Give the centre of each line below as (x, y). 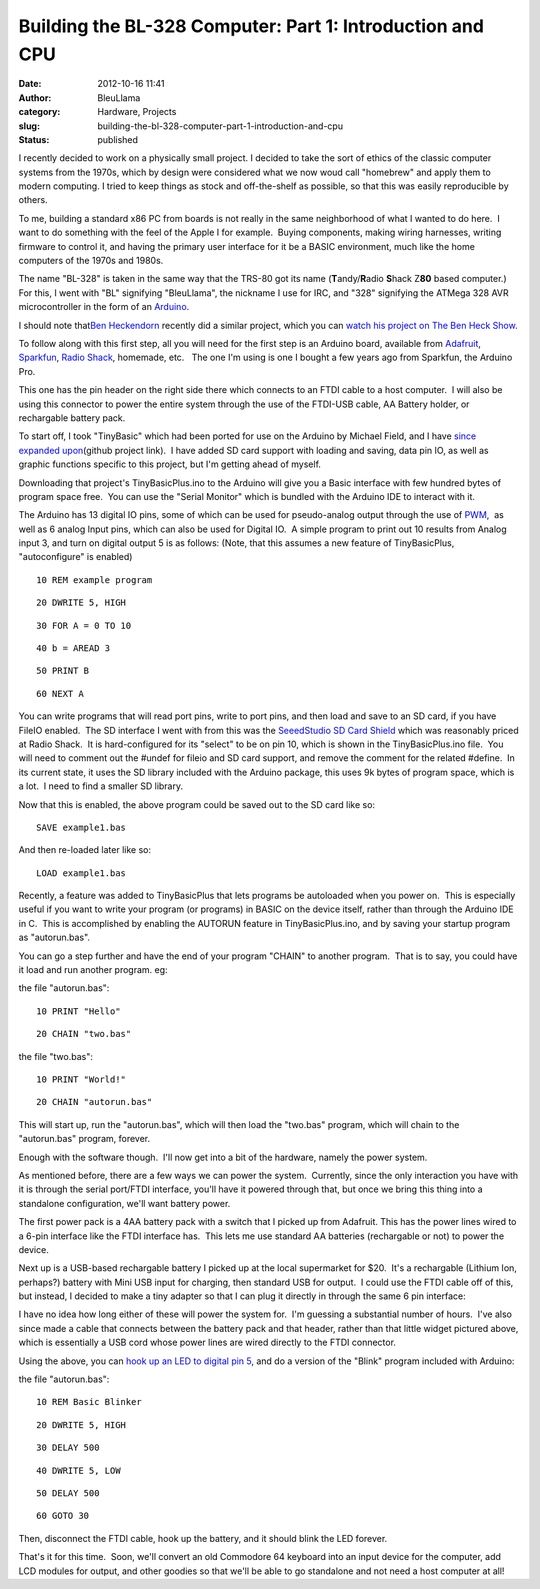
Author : (35, 97)
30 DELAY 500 (68, 1448)
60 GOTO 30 (63, 1516)
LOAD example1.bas (81, 873)
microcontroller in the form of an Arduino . (104, 307)
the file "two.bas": (56, 1056)
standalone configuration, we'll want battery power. (124, 1203)
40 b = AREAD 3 (73, 648)
